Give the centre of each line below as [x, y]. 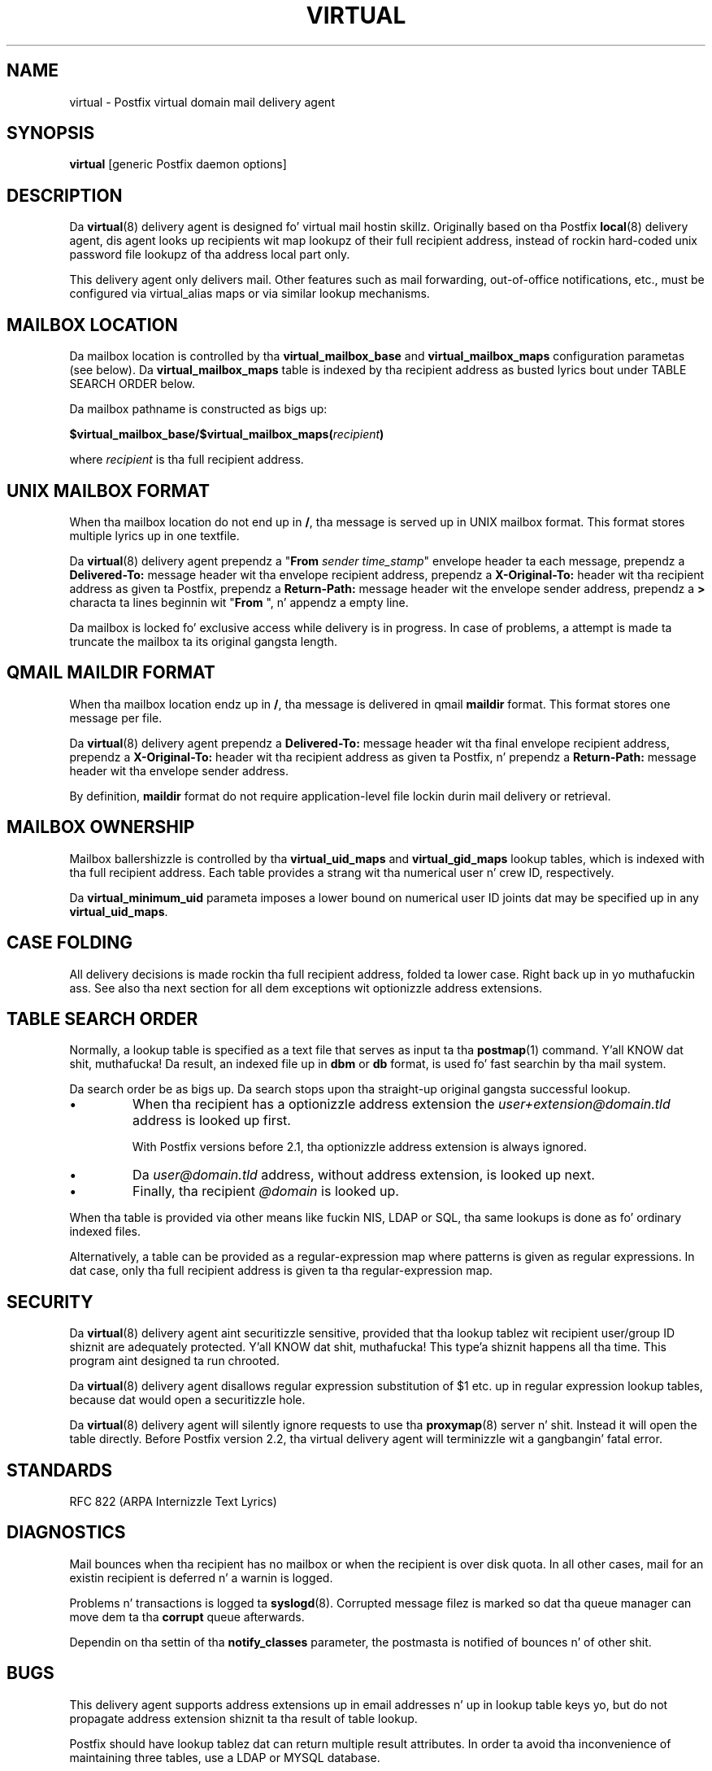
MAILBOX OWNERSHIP [101, 827]
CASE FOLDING [70, 943]
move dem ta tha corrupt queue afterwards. [187, 1616]
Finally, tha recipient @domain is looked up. [266, 1191]
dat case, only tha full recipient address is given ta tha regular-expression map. [281, 1271]
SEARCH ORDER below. [132, 384]
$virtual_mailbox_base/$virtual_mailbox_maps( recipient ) [227, 434]
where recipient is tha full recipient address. [187, 460]
